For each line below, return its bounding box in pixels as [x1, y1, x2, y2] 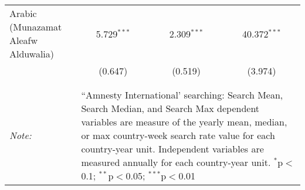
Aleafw [9, 33, 38, 47]
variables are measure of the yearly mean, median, [81, 115, 287, 128]
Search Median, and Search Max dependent [81, 101, 260, 115]
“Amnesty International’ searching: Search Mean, [81, 88, 283, 101]
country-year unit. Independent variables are [81, 142, 264, 155]
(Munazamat [9, 20, 62, 33]
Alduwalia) [9, 47, 55, 60]
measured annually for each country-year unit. [81, 155, 271, 169]
